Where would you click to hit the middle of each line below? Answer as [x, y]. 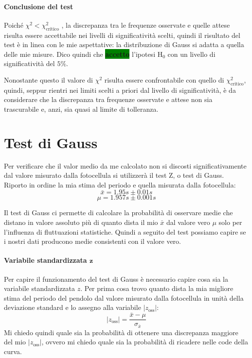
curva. [13, 351]
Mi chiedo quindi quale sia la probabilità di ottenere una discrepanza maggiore [121, 332]
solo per [230, 222]
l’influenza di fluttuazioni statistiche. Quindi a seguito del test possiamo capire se [125, 231]
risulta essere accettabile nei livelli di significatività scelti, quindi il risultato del [122, 35]
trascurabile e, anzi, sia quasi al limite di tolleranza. [81, 109]
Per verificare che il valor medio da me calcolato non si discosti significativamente [125, 165]
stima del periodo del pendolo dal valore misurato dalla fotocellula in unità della [124, 298]
